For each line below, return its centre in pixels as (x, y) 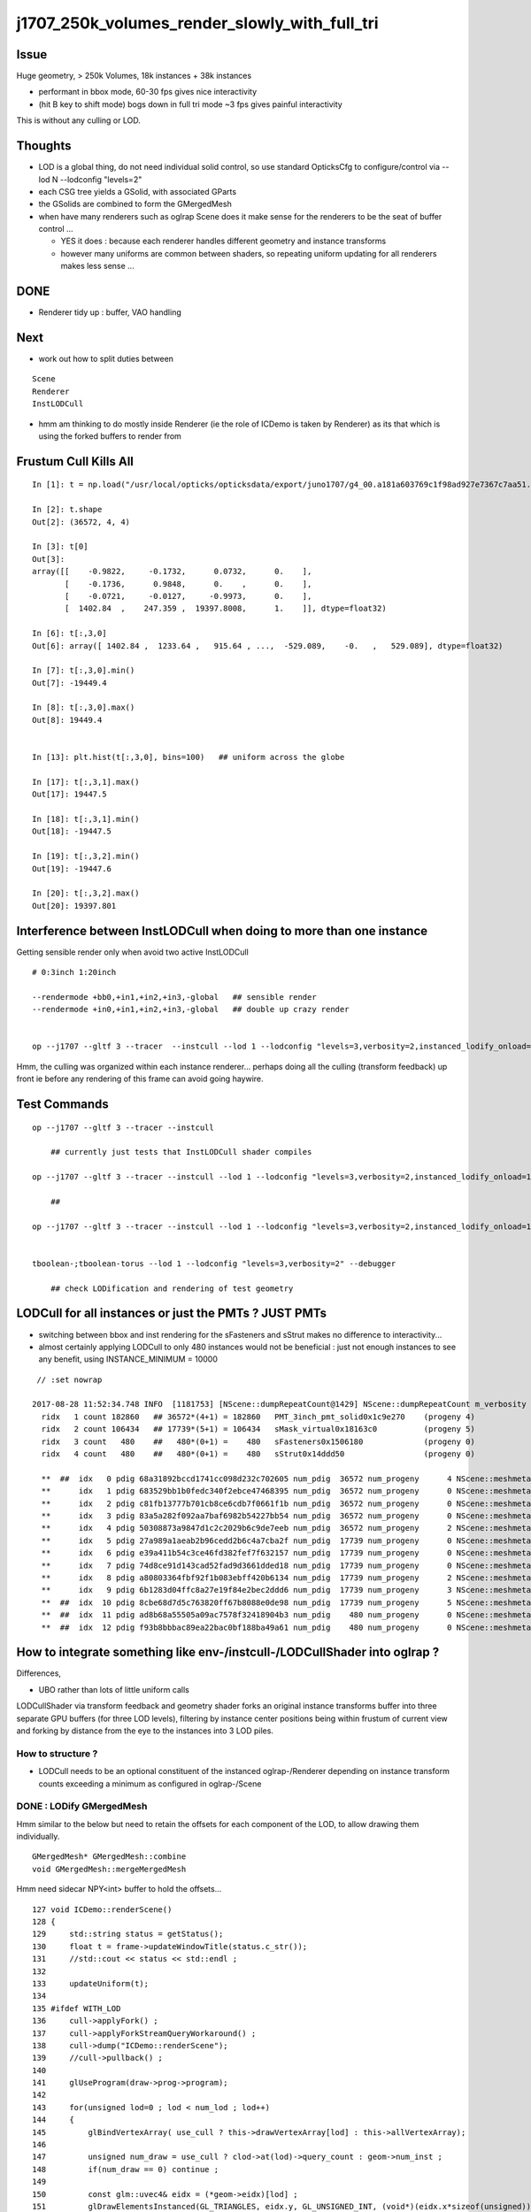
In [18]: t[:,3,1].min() (86, 819)
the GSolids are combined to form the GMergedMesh (135, 204)
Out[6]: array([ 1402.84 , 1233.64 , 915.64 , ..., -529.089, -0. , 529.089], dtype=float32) (268, 645)
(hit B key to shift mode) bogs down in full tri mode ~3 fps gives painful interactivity (190, 104)
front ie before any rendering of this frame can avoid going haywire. (140, 1079)
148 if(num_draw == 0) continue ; (126, 2169)
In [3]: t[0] (60, 547)
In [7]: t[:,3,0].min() (84, 671)
